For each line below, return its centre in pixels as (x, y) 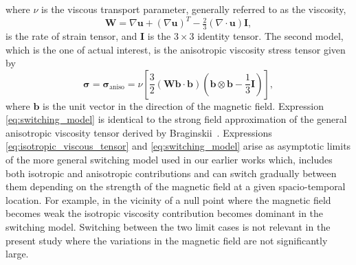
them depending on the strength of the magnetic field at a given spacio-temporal (176, 186)
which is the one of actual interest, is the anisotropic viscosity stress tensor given (176, 49)
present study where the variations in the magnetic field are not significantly (167, 240)
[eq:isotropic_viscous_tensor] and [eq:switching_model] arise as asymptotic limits (178, 146)
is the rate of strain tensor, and (71, 35)
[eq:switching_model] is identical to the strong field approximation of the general (176, 119)
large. (17, 254)
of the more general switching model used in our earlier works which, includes (169, 160)
